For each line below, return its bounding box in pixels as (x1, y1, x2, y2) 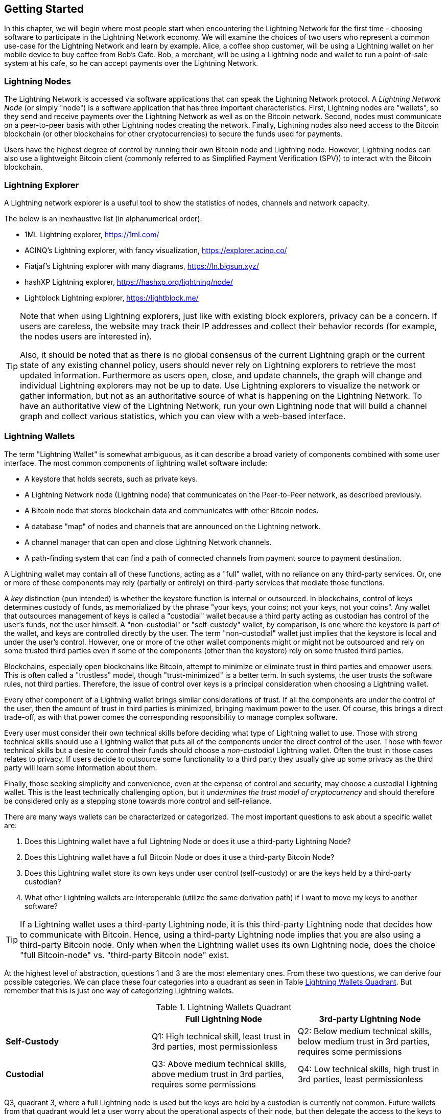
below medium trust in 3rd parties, (297, 1036, 430, 1046)
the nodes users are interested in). (20, 331, 152, 342)
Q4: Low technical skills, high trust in (297, 1063, 439, 1074)
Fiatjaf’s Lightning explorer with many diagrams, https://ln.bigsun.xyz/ (25, 261, 259, 270)
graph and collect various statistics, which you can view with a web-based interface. (20, 411, 346, 421)
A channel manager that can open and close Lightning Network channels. (25, 537, 272, 547)
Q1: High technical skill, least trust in (151, 1031, 291, 1041)
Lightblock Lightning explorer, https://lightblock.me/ (25, 293, 199, 302)
